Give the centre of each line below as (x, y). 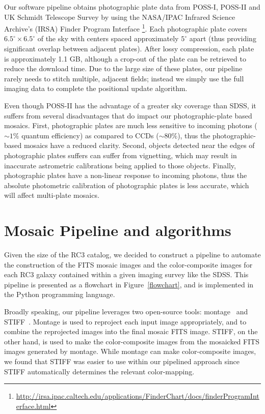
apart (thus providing (223, 38)
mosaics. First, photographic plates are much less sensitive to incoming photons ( (131, 125)
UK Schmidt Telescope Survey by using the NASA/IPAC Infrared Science (120, 17)
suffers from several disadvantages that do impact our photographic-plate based (128, 115)
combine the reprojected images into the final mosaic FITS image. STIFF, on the (131, 331)
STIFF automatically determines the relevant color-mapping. (99, 371)
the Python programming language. (60, 294)
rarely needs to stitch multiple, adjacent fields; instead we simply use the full (124, 78)
